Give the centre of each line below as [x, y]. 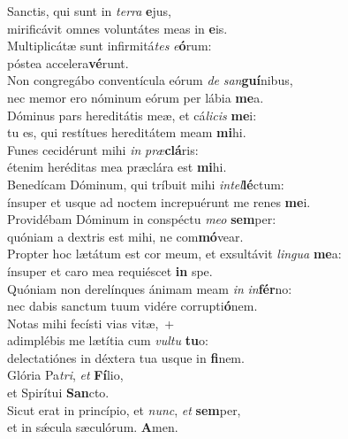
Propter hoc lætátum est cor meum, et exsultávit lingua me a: [174, 254]
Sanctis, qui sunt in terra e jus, [89, 11]
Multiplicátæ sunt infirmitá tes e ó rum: [110, 46]
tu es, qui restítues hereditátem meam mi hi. [127, 132]
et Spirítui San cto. [58, 393]
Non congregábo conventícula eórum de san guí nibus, [150, 80]
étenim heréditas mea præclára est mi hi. [117, 167]
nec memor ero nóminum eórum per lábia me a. [136, 97]
